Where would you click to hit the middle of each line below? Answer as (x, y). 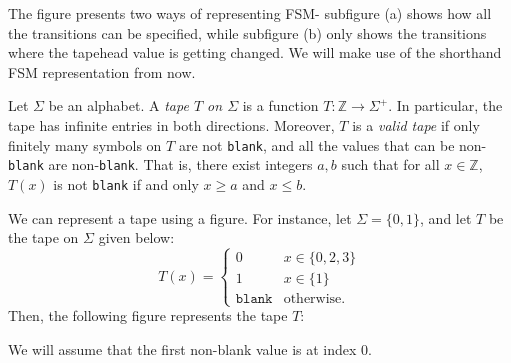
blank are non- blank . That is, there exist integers (160, 164)
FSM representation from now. (102, 71)
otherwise (312, 299)
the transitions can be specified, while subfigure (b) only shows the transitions (247, 32)
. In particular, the (445, 105)
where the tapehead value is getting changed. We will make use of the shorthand (255, 52)
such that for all (390, 164)
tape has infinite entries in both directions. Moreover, (171, 124)
